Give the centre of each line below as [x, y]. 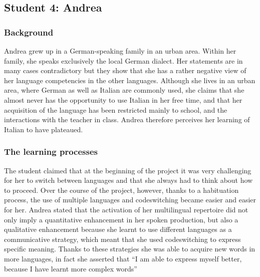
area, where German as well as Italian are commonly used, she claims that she [124, 90]
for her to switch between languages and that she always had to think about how [128, 180]
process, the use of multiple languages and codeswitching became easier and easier [130, 200]
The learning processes [51, 152]
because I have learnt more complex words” [71, 268]
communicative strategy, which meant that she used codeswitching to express [122, 239]
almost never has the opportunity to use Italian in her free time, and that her [123, 99]
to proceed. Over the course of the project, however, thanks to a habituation [121, 190]
